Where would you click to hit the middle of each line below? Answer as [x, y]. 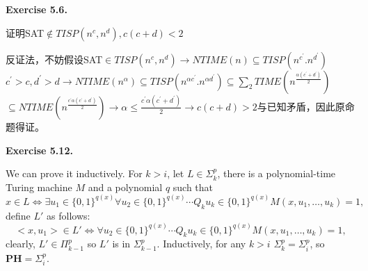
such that [193, 187]
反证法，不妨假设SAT [54, 59]
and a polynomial [125, 187]
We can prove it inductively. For [74, 173]
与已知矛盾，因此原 [301, 106]
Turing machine [39, 187]
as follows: [69, 215]
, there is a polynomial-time [277, 173]
